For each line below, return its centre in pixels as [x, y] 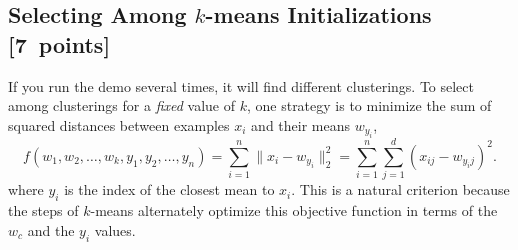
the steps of [43, 210]
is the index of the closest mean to [169, 189]
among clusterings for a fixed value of [121, 105]
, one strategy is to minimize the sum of [369, 105]
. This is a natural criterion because [400, 189]
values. [115, 229]
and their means [301, 124]
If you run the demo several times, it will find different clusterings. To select [241, 85]
